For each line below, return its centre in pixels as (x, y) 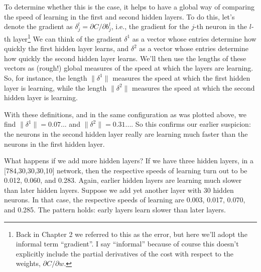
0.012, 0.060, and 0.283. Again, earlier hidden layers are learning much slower (123, 180)
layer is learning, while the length (55, 87)
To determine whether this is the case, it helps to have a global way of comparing (129, 7)
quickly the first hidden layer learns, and (67, 48)
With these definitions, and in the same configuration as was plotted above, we (125, 114)
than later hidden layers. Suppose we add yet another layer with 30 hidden (119, 190)
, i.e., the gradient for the (150, 26)
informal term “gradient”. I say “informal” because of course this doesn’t (127, 244)
